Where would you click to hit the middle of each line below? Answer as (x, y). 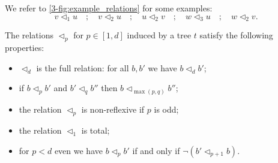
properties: (25, 48)
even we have (78, 150)
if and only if (156, 150)
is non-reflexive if (113, 109)
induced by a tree (159, 35)
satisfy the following (236, 35)
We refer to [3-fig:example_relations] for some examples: (109, 8)
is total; (95, 130)
